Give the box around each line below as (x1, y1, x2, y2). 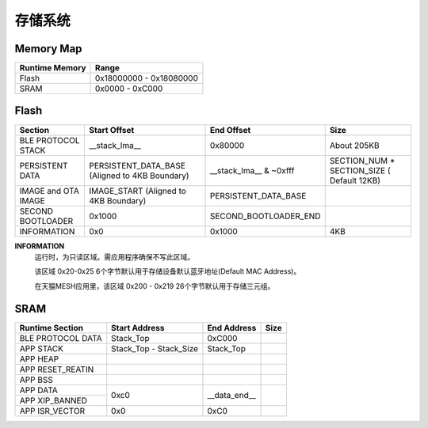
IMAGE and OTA (19, 185, 79, 196)
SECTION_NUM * (329, 155, 396, 166)
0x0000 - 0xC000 (95, 83, 163, 94)
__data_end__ (207, 390, 257, 401)
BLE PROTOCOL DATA (19, 332, 102, 343)
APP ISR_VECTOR (19, 405, 86, 416)
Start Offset (88, 124, 135, 135)
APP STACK (19, 343, 63, 354)
